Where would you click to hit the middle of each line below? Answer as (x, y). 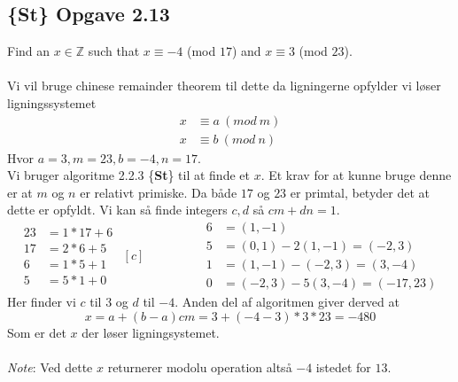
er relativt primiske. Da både (159, 192)
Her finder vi (42, 302)
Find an (29, 51)
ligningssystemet (52, 102)
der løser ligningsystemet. (151, 332)
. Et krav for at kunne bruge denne (356, 175)
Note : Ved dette (50, 366)
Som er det (37, 332)
